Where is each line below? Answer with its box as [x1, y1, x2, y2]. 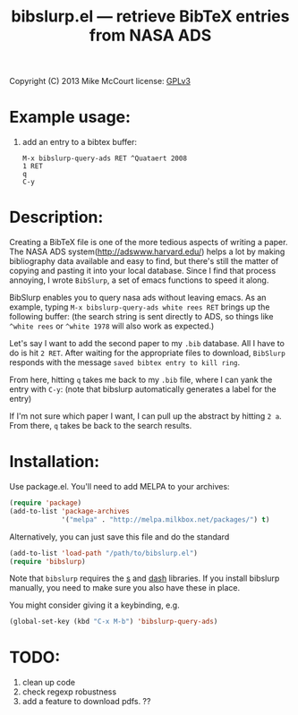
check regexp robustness [21, 686, 117, 697]
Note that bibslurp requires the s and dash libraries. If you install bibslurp [9, 573, 280, 583]
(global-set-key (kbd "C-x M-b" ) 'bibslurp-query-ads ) [9, 617, 218, 626]
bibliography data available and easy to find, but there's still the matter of [9, 256, 279, 267]
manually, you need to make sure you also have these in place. [9, 583, 241, 593]
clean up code [21, 677, 76, 688]
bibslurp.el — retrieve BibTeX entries [11, 6, 290, 27]
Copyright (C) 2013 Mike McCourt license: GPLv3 [9, 76, 191, 87]
